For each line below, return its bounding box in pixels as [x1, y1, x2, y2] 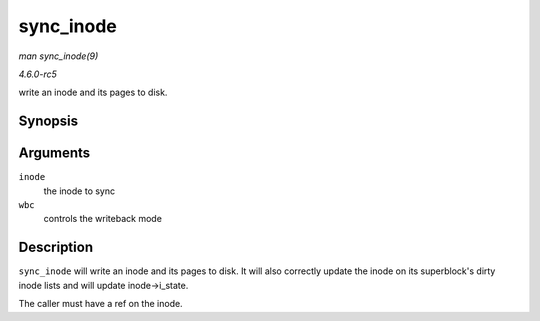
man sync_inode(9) [18, 50, 99, 62]
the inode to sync [43, 185, 115, 197]
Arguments [18, 145, 91, 162]
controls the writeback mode [43, 213, 162, 225]
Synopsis [18, 113, 79, 130]
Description [18, 239, 94, 256]
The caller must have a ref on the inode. [18, 298, 184, 310]
